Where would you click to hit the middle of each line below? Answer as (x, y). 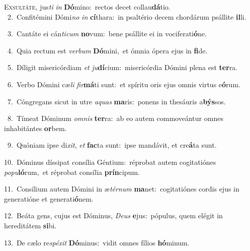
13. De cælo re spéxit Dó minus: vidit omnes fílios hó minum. (97, 242)
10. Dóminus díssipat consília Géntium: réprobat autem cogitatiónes (110, 162)
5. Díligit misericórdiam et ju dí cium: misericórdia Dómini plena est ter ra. (122, 67)
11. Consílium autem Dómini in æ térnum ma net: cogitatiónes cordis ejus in (122, 189)
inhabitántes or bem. (35, 128)
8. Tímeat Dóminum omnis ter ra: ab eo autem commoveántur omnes (115, 118)
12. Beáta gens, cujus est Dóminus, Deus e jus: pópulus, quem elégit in (113, 215)
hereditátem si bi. (30, 225)
